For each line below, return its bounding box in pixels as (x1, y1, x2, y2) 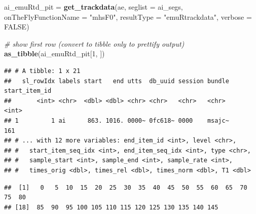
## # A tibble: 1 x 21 (4, 67, 81, 75)
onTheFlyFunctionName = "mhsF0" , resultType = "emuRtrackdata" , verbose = (4, 11, 252, 22)
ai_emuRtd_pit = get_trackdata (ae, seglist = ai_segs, (4, 2, 183, 12)
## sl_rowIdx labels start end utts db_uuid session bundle (4, 77, 229, 85)
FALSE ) (4, 21, 29, 32)
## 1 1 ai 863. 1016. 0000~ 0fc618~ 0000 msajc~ (4, 117, 229, 124)
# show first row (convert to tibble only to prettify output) (4, 38, 185, 49)
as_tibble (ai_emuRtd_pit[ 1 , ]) (4, 48, 105, 59)
